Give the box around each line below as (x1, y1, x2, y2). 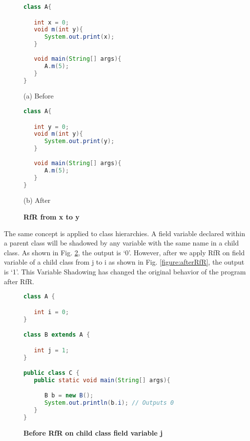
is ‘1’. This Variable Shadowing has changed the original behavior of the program (4, 266, 246, 276)
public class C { (23, 369, 80, 377)
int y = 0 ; (34, 123, 69, 130)
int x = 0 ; (34, 19, 69, 26)
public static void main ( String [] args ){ (34, 376, 170, 384)
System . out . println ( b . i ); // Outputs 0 (44, 399, 174, 407)
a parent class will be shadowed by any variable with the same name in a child (4, 238, 239, 248)
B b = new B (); (44, 392, 94, 399)
